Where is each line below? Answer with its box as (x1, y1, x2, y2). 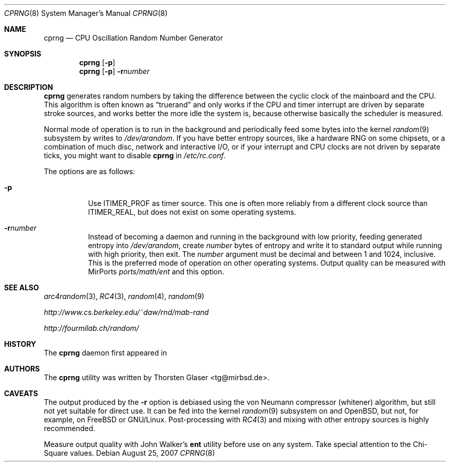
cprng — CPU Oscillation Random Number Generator (44, 33, 223, 42)
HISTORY (4, 340, 36, 348)
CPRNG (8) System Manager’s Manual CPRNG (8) (4, 9, 168, 17)
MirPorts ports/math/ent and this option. (88, 267, 224, 276)
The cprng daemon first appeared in (44, 348, 167, 357)
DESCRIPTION (4, 83, 53, 91)
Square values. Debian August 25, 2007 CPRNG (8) (44, 449, 215, 457)
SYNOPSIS (4, 49, 42, 58)
